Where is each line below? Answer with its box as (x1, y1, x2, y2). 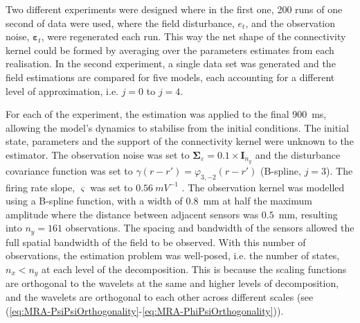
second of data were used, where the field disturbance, (6, 15, 235, 30)
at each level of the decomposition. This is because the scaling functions (42, 262, 347, 277)
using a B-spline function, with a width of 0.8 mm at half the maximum (6, 193, 312, 208)
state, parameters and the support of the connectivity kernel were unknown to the (6, 134, 354, 148)
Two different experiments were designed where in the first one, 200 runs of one (6, 2, 343, 16)
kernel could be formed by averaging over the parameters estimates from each (6, 42, 334, 57)
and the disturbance (255, 147, 341, 161)
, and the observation (245, 15, 336, 30)
